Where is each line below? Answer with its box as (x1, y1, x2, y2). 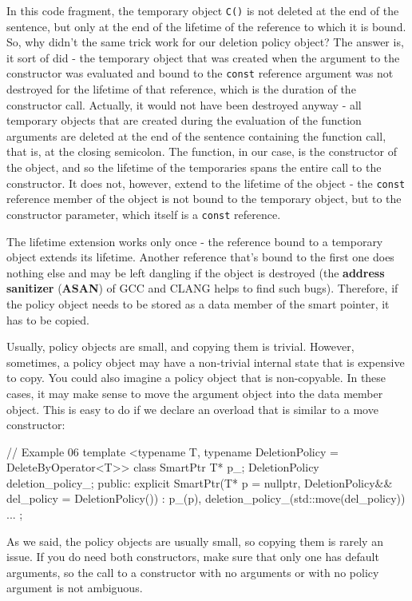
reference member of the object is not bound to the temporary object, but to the (6, 190, 402, 207)
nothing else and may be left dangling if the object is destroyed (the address (6, 264, 385, 281)
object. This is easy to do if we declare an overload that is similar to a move (6, 400, 378, 417)
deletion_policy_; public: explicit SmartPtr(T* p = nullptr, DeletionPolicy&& (6, 474, 393, 491)
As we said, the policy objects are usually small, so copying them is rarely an (6, 532, 383, 549)
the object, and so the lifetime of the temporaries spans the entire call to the (6, 159, 382, 176)
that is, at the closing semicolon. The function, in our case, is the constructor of (6, 143, 398, 160)
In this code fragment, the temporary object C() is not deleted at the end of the (6, 2, 399, 18)
